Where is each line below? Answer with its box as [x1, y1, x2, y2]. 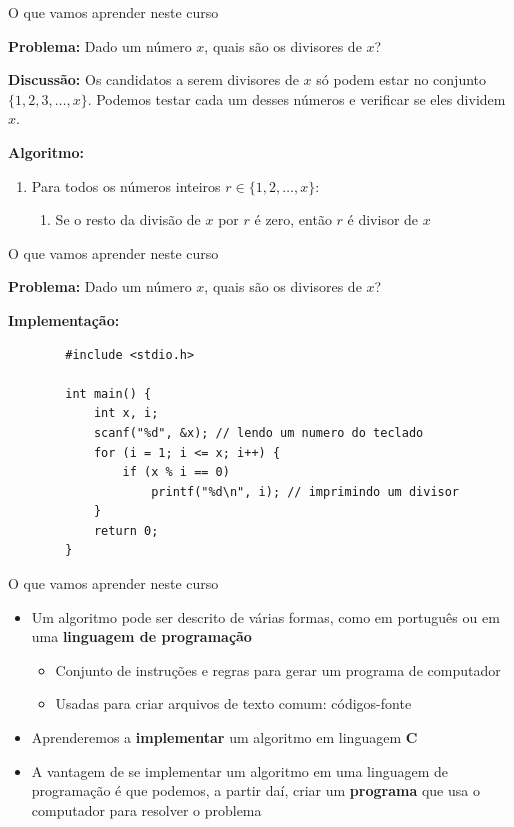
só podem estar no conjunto [316, 69, 487, 90]
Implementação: [8, 309, 120, 330]
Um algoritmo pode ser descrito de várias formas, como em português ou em [31, 606, 500, 627]
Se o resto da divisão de [55, 209, 201, 230]
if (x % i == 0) [122, 465, 230, 480]
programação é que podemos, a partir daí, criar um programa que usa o [31, 780, 480, 801]
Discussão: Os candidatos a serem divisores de [8, 69, 299, 90]
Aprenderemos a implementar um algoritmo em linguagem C [31, 727, 418, 748]
